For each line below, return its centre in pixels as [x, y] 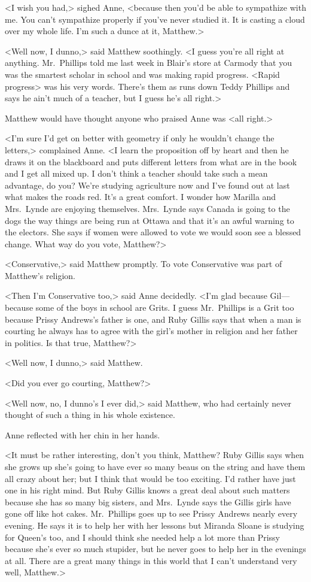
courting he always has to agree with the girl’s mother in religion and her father [151, 331]
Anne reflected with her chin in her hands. [83, 434]
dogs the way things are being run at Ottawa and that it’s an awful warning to [150, 220]
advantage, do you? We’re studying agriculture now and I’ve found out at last [147, 185]
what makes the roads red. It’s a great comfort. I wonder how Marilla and [141, 197]
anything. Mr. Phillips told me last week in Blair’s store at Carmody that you [148, 63]
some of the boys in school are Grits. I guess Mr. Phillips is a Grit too [165, 307]
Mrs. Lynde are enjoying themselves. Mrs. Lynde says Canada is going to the [147, 208]
